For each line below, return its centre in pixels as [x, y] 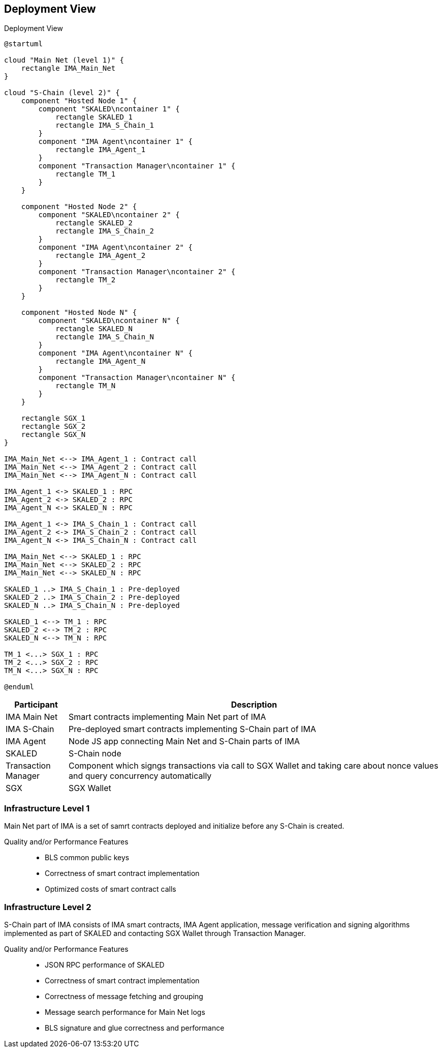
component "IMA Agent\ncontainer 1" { [115, 142]
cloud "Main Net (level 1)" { [64, 60]
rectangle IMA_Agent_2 [101, 256]
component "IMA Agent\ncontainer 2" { [115, 247]
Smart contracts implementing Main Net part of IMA [167, 717]
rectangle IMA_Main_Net [68, 68]
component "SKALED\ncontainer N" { [109, 321]
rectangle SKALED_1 [94, 117]
